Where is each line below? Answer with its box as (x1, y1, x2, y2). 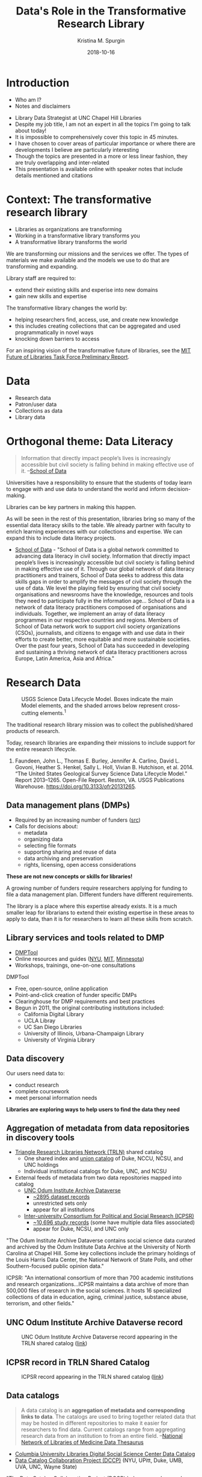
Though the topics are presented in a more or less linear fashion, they (14, 152, 188, 160)
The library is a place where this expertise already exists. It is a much (6, 902, 177, 910)
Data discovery (6, 1054, 65, 1064)
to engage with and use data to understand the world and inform (6, 485, 167, 492)
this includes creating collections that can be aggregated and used (14, 322, 180, 329)
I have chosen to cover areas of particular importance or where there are (14, 140, 195, 147)
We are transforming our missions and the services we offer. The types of (6, 250, 189, 257)
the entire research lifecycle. (6, 746, 77, 753)
